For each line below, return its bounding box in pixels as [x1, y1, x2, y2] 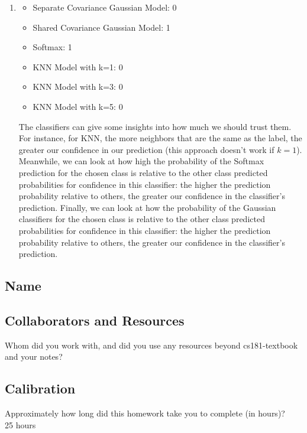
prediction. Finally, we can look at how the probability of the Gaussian [18, 201, 276, 213]
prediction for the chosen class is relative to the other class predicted [18, 166, 268, 178]
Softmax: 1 [33, 41, 72, 53]
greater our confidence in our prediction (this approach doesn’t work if [18, 143, 274, 155]
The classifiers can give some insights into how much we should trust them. [18, 120, 292, 132]
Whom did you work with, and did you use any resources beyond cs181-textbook [5, 338, 298, 351]
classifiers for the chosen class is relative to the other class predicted [18, 213, 265, 225]
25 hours [5, 418, 36, 431]
